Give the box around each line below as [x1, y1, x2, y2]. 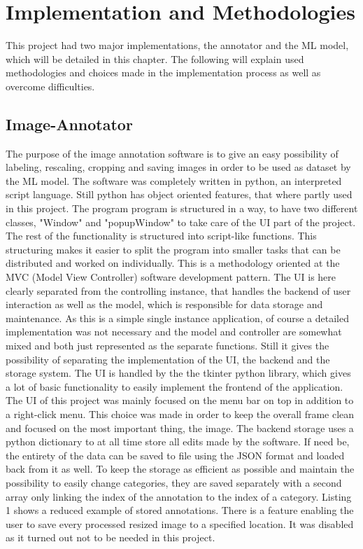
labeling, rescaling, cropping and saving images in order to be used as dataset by [6, 160, 351, 174]
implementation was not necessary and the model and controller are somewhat [6, 324, 342, 339]
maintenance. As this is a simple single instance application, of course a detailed [6, 310, 349, 325]
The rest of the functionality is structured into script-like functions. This [6, 228, 317, 243]
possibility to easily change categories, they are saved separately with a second [6, 475, 342, 489]
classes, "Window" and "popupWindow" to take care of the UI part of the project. [6, 214, 356, 229]
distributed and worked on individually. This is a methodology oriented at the [6, 256, 340, 270]
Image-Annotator [6, 113, 133, 134]
